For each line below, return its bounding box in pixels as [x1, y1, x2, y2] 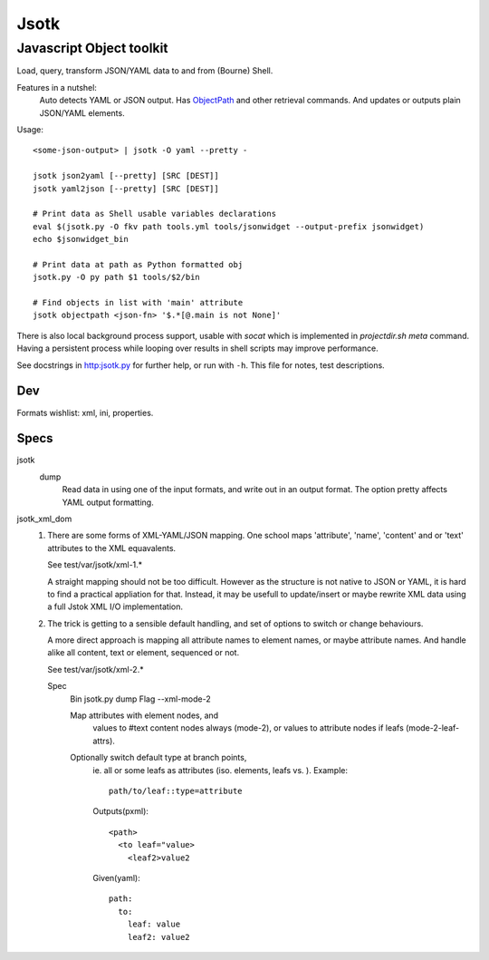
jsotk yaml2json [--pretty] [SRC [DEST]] [33, 183, 219, 194]
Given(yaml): [92, 872, 140, 883]
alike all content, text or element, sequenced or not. [47, 647, 240, 658]
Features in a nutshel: [16, 82, 97, 92]
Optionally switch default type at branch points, [70, 752, 247, 763]
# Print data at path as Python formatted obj [33, 259, 244, 269]
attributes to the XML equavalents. [47, 542, 177, 553]
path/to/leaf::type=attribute [109, 786, 244, 796]
